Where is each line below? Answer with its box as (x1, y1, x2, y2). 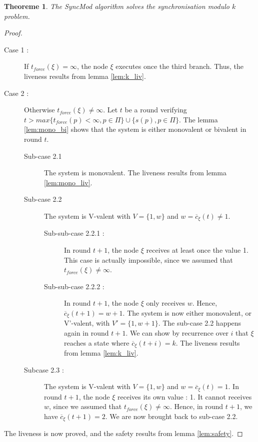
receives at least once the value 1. (146, 244, 248, 255)
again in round (64, 327, 109, 338)
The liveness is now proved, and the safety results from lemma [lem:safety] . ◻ (4, 428, 243, 439)
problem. (4, 10, 30, 21)
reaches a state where (64, 337, 129, 348)
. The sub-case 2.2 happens (158, 318, 241, 328)
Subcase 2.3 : (24, 364, 64, 375)
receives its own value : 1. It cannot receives (117, 391, 252, 402)
